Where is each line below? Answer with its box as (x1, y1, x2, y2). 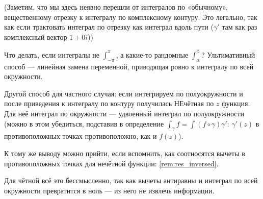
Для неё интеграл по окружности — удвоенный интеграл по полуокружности (4, 108, 245, 119)
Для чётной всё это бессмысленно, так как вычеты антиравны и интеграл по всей (4, 175, 258, 186)
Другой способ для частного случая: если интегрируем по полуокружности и (4, 88, 243, 98)
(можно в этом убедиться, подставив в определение (4, 118, 164, 129)
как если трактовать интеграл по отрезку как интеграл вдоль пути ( (4, 21, 214, 32)
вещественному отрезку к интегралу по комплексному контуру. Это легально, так (4, 11, 257, 22)
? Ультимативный (201, 49, 255, 60)
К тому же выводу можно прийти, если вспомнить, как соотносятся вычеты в (4, 148, 245, 159)
